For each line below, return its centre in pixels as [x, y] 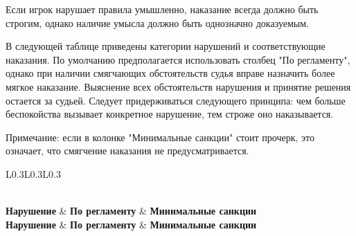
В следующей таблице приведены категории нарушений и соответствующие [166, 46]
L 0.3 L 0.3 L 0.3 [33, 173]
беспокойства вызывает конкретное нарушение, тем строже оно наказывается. [170, 114]
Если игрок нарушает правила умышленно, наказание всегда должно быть [162, 9]
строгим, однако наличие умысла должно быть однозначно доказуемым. [157, 22]
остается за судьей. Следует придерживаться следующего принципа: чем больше [176, 100]
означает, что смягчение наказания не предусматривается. [127, 151]
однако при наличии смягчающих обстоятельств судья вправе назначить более [170, 73]
